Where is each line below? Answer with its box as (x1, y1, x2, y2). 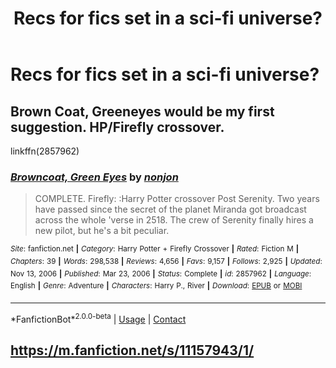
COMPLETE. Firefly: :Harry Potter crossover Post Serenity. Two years (34, 193, 320, 205)
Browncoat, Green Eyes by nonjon (10, 170, 179, 184)
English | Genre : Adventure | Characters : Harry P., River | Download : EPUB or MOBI (10, 281, 303, 291)
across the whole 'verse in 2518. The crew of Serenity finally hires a (34, 214, 314, 226)
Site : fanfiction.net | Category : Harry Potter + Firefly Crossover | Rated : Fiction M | (10, 244, 300, 254)
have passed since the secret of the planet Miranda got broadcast (34, 203, 307, 216)
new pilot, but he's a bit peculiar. (34, 225, 170, 237)
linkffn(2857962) (10, 145, 80, 157)
